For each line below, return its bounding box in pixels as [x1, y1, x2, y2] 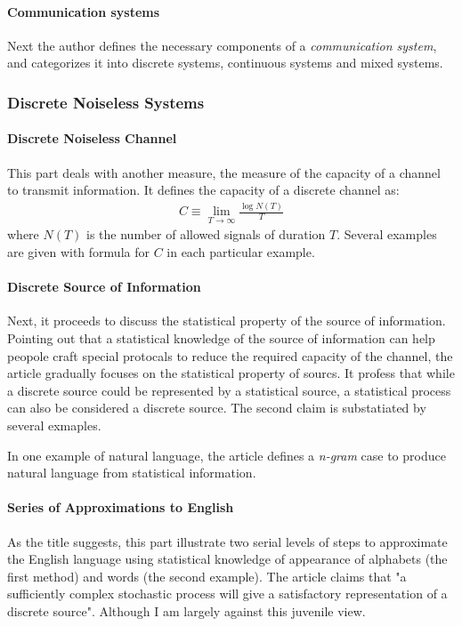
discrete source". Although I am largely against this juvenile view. [7, 601, 366, 620]
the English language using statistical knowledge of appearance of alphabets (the [7, 550, 448, 568]
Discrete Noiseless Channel [7, 129, 177, 148]
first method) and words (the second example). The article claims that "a [7, 566, 407, 585]
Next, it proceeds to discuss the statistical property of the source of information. [7, 311, 446, 330]
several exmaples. [7, 415, 101, 434]
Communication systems [7, 2, 160, 20]
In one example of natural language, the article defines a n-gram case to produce [7, 445, 446, 464]
